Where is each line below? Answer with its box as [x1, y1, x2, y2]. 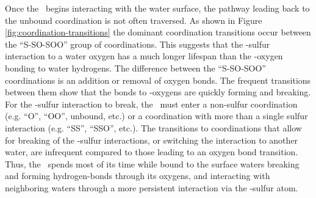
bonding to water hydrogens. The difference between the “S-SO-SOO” [5, 61, 266, 74]
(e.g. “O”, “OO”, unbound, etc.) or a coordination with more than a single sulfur [5, 109, 308, 122]
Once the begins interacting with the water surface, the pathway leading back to [5, 2, 310, 14]
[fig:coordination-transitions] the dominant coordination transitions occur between [5, 26, 311, 38]
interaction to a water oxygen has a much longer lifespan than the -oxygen [5, 50, 283, 62]
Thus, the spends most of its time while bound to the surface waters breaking [5, 157, 300, 170]
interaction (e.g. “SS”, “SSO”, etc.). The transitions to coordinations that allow [5, 121, 302, 134]
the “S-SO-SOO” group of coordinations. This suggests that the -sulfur [5, 37, 270, 50]
